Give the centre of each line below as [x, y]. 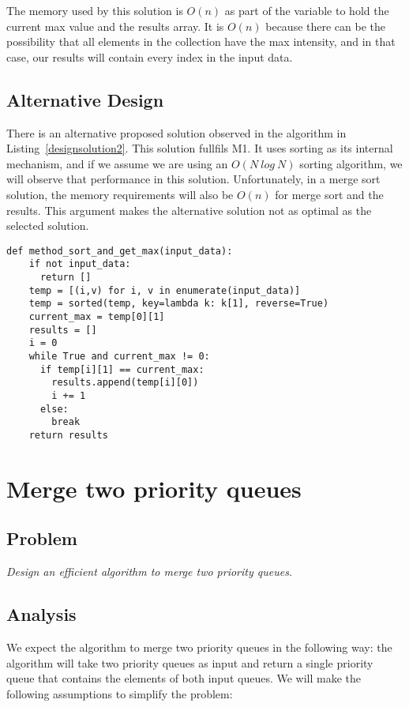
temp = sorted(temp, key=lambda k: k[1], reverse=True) [179, 304]
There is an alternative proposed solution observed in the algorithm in [176, 132]
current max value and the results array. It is [115, 26]
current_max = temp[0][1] [97, 317]
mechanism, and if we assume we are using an [117, 163]
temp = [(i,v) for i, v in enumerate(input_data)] [165, 290]
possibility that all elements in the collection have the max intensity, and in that [201, 41]
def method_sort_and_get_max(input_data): [120, 251]
